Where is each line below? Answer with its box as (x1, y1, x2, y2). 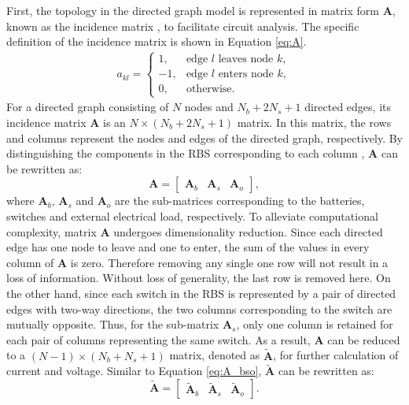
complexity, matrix (6, 223, 97, 240)
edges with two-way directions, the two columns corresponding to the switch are (6, 300, 392, 317)
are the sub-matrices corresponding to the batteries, (115, 192, 365, 209)
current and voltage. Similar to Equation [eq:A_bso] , (6, 362, 262, 379)
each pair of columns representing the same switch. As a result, (6, 331, 311, 347)
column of (6, 254, 54, 270)
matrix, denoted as (169, 347, 260, 363)
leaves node (218, 54, 274, 65)
